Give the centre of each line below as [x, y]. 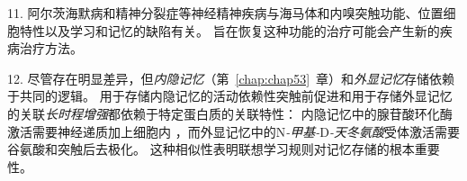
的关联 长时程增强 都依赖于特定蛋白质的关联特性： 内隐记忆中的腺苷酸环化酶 [230, 113]
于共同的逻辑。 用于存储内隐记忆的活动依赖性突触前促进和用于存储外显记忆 [230, 96]
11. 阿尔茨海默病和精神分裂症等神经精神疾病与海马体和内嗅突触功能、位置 [225, 13]
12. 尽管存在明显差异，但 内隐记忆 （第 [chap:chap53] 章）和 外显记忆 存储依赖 [231, 78]
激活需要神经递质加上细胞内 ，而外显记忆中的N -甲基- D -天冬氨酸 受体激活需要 [233, 131]
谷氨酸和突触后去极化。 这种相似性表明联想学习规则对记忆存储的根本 [211, 149]
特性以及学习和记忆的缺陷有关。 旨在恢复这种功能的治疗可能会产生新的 [229, 30]
